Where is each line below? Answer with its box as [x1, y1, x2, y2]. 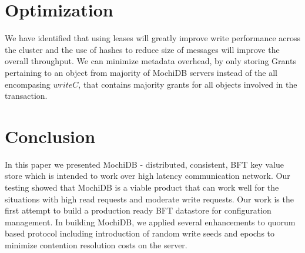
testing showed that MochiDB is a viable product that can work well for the [5, 181, 279, 193]
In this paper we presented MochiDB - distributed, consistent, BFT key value [5, 158, 284, 170]
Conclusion [5, 124, 96, 148]
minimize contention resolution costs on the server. [5, 238, 187, 251]
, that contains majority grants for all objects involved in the [78, 78, 297, 90]
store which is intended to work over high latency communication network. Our [5, 169, 290, 182]
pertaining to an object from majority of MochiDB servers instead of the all [5, 66, 278, 78]
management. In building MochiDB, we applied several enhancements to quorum [5, 215, 296, 228]
